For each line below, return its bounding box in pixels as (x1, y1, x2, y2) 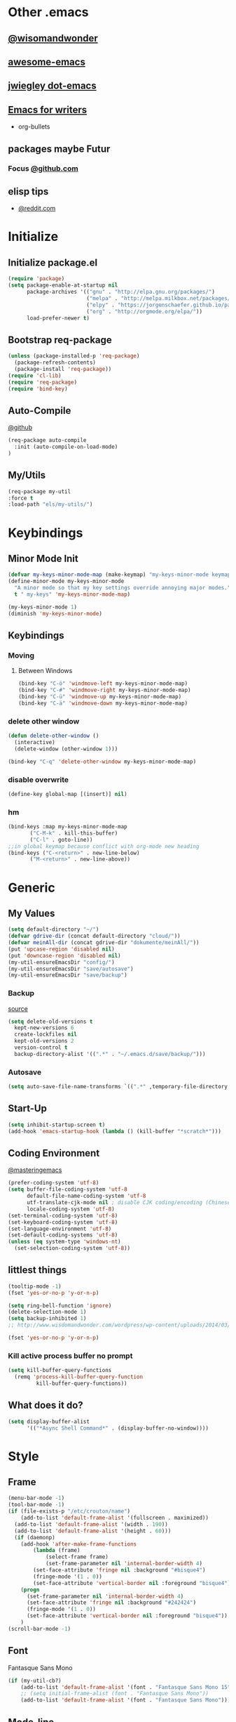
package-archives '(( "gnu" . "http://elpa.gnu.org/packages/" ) (26, 289, 216, 296)
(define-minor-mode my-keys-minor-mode (8, 578, 125, 585)
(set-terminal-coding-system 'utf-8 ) (8, 1212, 118, 1219)
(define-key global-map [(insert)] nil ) (8, 790, 128, 797)
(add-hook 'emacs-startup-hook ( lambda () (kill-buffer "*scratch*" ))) (8, 1128, 221, 1135)
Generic (8, 880, 55, 896)
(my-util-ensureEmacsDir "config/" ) (8, 958, 115, 966)
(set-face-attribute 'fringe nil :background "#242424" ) (26, 1599, 197, 1606)
